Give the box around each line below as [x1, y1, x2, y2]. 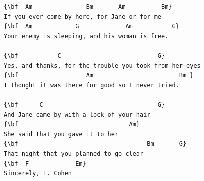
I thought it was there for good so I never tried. [4, 81, 179, 89]
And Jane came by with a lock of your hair [4, 111, 151, 118]
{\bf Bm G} [4, 140, 187, 148]
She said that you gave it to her [4, 130, 119, 138]
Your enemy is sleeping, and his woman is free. [4, 32, 169, 40]
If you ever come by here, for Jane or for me [4, 13, 161, 20]
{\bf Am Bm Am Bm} [4, 3, 172, 10]
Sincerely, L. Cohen [4, 170, 72, 177]
